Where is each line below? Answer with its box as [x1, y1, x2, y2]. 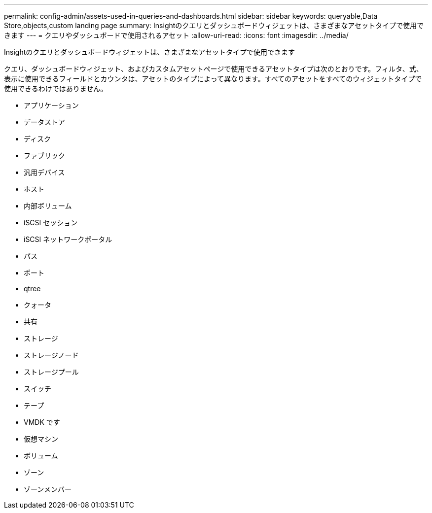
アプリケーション [24, 101, 79, 109]
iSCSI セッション [24, 218, 78, 227]
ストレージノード [24, 351, 79, 359]
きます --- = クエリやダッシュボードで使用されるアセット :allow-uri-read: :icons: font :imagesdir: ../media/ [4, 31, 349, 39]
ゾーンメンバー [24, 485, 72, 493]
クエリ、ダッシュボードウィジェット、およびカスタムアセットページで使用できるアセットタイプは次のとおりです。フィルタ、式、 [4, 65, 423, 73]
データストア [24, 118, 65, 126]
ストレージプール [24, 368, 79, 376]
